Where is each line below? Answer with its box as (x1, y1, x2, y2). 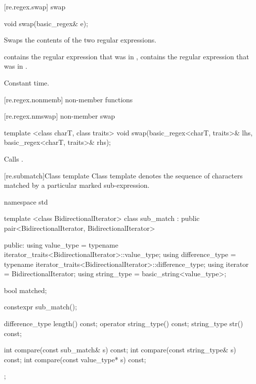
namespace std (4, 196, 48, 207)
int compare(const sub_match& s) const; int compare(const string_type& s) (4, 344, 236, 355)
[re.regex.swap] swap (4, 1, 66, 11)
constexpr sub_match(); (4, 301, 77, 312)
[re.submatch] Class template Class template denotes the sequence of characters (4, 170, 243, 180)
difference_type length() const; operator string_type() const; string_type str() (4, 318, 243, 329)
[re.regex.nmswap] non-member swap (4, 111, 115, 121)
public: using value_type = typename (4, 239, 119, 250)
